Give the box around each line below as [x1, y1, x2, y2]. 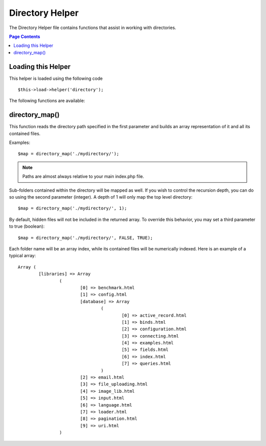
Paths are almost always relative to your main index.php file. [22, 173, 144, 179]
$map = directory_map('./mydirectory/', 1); [18, 206, 128, 211]
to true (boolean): [9, 223, 45, 229]
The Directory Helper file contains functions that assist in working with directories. [9, 25, 176, 31]
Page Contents [9, 34, 40, 39]
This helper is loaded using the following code [9, 75, 103, 81]
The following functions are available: [9, 98, 85, 103]
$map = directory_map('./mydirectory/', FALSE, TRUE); [18, 235, 153, 240]
